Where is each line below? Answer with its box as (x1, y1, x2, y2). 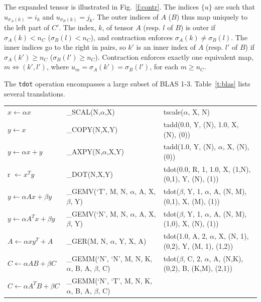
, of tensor (102, 22, 134, 33)
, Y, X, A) (114, 235, 147, 246)
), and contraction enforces (90, 32, 173, 42)
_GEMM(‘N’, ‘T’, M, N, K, (66, 275, 153, 285)
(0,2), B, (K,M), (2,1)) (163, 263, 232, 273)
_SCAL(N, (66, 107, 100, 117)
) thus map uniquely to (176, 11, 247, 22)
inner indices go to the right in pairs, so (4, 42, 126, 52)
